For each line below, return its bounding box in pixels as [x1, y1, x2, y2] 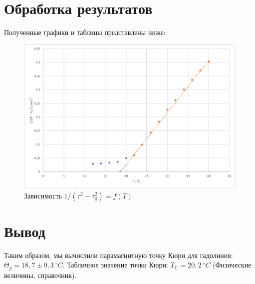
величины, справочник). [4, 269, 77, 280]
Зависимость [24, 190, 62, 200]
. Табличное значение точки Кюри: [62, 259, 168, 270]
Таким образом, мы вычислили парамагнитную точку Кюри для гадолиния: [4, 249, 233, 260]
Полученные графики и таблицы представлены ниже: [4, 27, 166, 37]
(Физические [213, 259, 252, 270]
